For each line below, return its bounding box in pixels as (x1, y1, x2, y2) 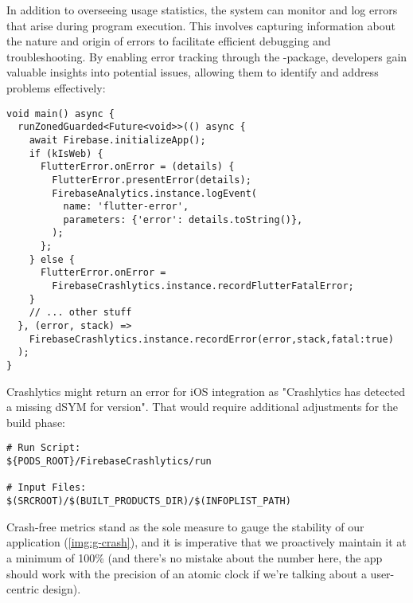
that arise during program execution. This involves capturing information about (6, 17, 395, 33)
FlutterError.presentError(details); (52, 174, 251, 186)
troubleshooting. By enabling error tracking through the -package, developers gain (6, 48, 407, 65)
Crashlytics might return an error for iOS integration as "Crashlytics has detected (6, 382, 406, 399)
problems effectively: (6, 79, 106, 96)
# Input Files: (6, 482, 87, 494)
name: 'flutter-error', (63, 201, 189, 213)
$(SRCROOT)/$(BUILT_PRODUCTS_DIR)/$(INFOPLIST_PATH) (6, 495, 291, 507)
